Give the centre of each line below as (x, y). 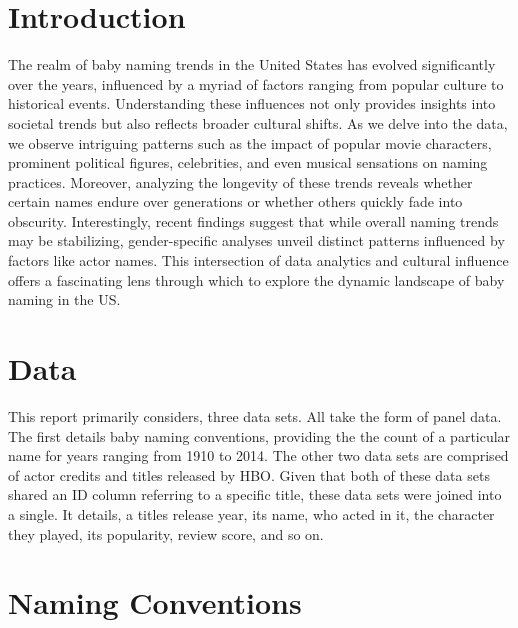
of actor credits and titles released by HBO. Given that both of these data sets (249, 474)
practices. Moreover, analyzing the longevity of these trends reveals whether (240, 181)
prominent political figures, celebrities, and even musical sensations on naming (248, 162)
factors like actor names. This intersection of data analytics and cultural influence (258, 260)
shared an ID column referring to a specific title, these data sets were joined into (255, 494)
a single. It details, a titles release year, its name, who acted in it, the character (251, 513)
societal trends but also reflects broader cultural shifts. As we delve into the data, (258, 122)
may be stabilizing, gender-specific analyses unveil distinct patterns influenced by (256, 240)
